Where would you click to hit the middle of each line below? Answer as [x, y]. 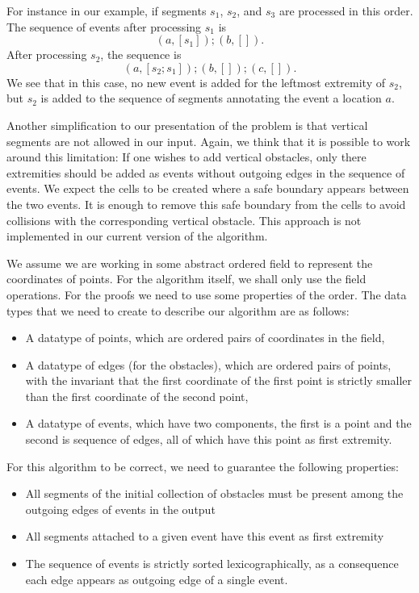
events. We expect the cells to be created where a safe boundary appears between [208, 188]
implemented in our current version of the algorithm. [137, 236]
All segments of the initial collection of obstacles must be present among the [214, 493]
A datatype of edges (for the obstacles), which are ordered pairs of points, [208, 364]
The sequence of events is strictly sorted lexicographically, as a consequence [212, 564]
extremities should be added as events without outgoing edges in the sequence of [206, 172]
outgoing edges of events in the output [120, 509]
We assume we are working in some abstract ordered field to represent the [190, 263]
